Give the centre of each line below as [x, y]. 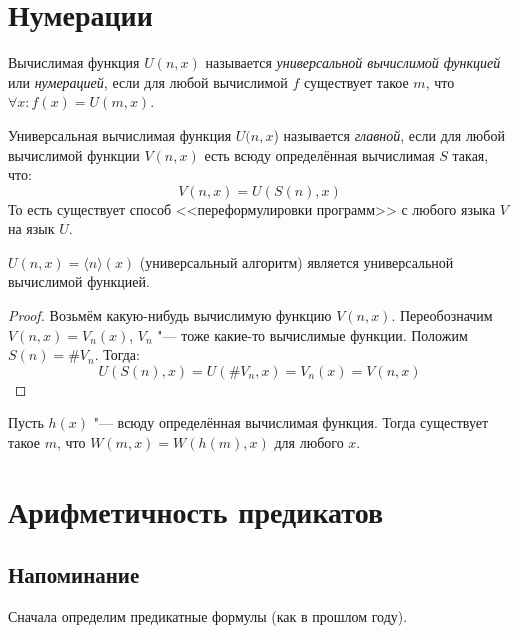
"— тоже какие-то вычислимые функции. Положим [312, 334]
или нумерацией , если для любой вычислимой [148, 81]
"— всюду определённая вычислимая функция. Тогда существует [291, 422]
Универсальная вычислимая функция [120, 134]
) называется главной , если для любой [389, 134]
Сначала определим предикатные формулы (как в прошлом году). [208, 616]
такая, [470, 154]
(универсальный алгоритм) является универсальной [296, 261]
